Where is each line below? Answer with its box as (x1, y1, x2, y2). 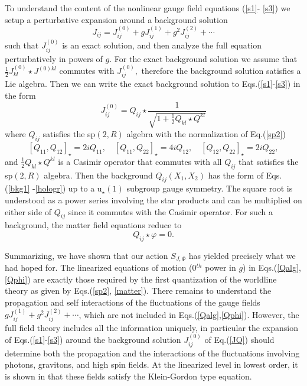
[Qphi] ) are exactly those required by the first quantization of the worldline (5, 273, 277, 285)
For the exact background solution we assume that (114, 52, 298, 64)
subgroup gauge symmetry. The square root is (126, 182, 293, 194)
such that (5, 39, 39, 51)
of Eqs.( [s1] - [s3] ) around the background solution (5, 333, 181, 346)
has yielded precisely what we (188, 249, 296, 261)
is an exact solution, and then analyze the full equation (62, 39, 262, 51)
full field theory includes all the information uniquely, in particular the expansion (5, 321, 299, 333)
